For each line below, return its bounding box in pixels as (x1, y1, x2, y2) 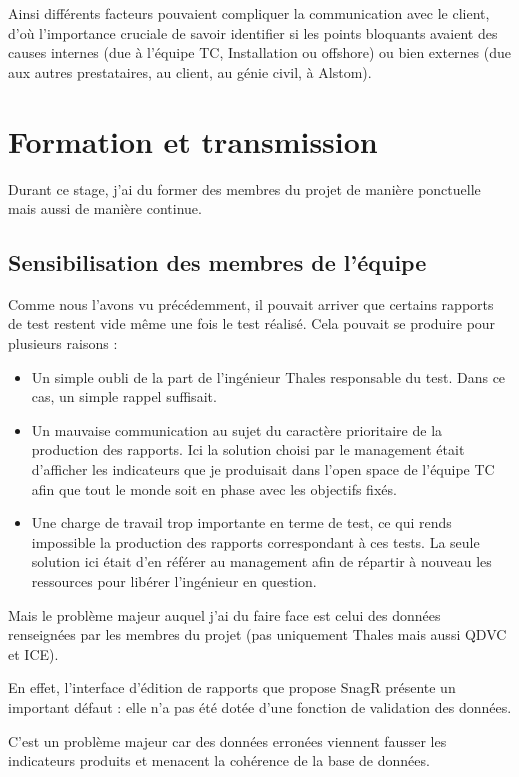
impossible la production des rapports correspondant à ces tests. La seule (31, 531, 480, 552)
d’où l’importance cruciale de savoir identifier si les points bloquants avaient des (8, 22, 498, 43)
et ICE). (8, 643, 59, 664)
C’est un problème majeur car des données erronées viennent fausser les (8, 730, 447, 751)
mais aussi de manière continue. (8, 198, 202, 219)
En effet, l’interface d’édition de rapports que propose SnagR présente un (8, 677, 456, 698)
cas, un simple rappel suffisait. (31, 386, 217, 407)
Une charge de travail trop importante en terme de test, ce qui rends (31, 512, 452, 533)
